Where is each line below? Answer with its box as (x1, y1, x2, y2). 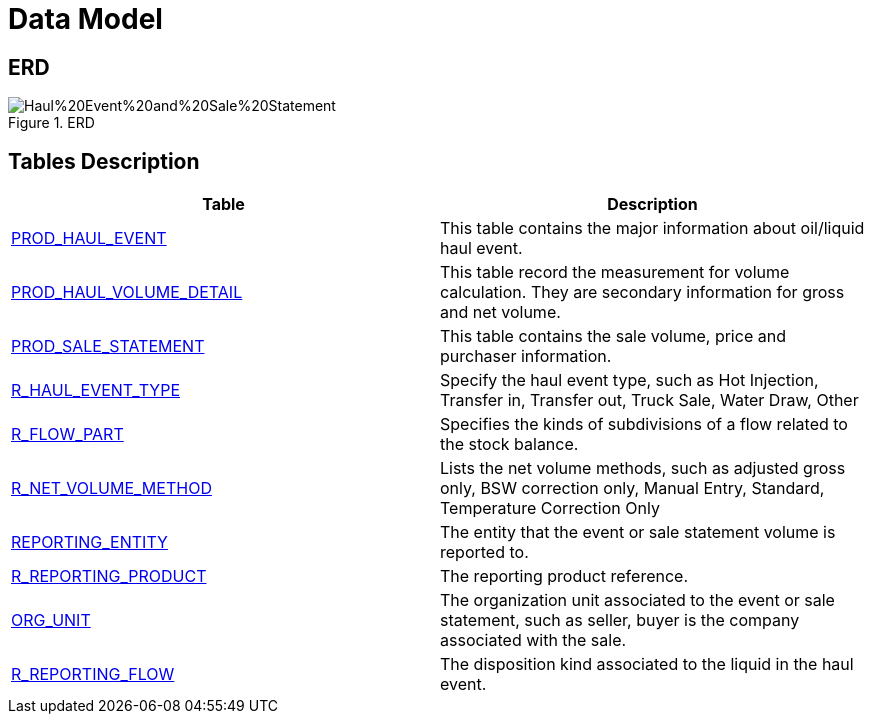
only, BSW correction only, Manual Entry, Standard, (440, 478, 825, 499)
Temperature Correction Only (440, 498, 660, 519)
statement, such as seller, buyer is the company (440, 610, 800, 631)
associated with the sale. (440, 630, 627, 651)
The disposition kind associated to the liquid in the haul (440, 654, 854, 675)
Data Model (8, 2, 163, 36)
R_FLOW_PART (11, 424, 124, 445)
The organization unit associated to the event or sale (440, 590, 835, 611)
